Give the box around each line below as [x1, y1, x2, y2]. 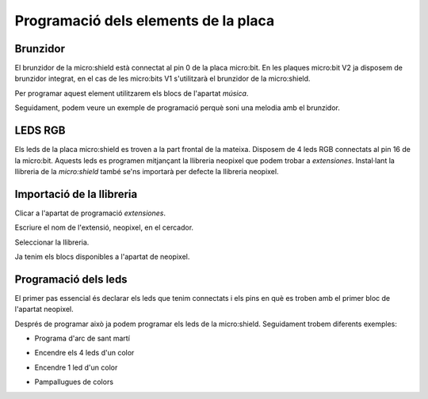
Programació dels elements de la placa [14, 12, 275, 29]
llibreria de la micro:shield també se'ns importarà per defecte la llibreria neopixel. [14, 166, 279, 176]
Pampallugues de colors [34, 377, 114, 387]
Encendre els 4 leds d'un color [34, 348, 135, 358]
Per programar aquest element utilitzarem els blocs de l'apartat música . [14, 88, 249, 98]
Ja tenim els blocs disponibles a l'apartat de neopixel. [14, 252, 190, 261]
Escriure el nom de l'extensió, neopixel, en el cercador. [14, 222, 194, 233]
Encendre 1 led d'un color [34, 363, 118, 372]
